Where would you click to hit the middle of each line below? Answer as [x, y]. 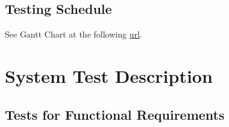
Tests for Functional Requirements [115, 114]
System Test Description [109, 75]
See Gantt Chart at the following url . [74, 34]
